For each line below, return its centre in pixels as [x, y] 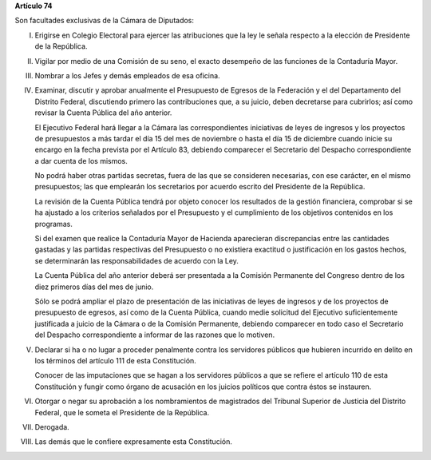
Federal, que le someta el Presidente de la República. [122, 412]
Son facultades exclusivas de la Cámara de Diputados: [105, 21]
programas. [54, 224]
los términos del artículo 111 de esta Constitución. [116, 360]
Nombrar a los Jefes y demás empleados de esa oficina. [127, 75]
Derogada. [52, 426]
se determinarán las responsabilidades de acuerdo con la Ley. [137, 260]
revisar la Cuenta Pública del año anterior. [103, 113]
